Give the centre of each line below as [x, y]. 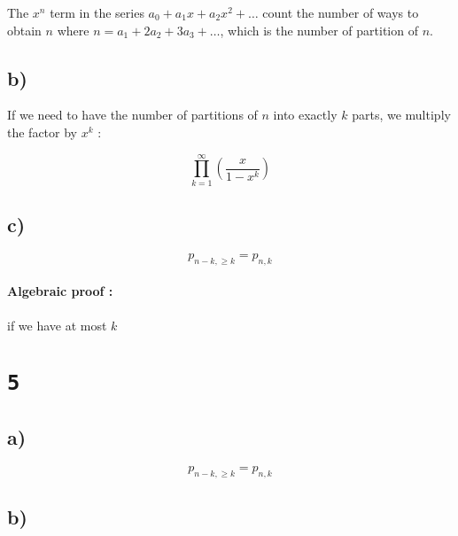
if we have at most [57, 325]
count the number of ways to [341, 12]
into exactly [305, 115]
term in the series [97, 12]
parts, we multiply [401, 115]
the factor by [42, 132]
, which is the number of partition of [319, 30]
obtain [24, 30]
